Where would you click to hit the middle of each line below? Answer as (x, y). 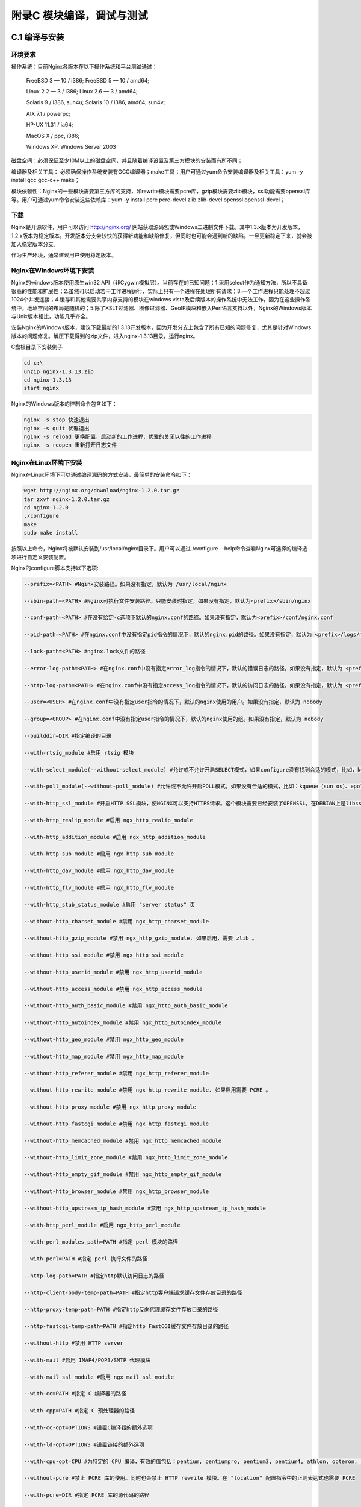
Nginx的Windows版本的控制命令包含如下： (64, 404)
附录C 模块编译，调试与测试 (80, 16)
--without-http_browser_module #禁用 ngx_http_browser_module (116, 1191)
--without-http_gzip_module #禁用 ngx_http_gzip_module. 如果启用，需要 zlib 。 (141, 938)
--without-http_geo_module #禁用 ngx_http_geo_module (103, 1040)
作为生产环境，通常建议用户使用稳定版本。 (64, 255)
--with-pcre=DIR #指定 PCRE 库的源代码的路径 (87, 1495)
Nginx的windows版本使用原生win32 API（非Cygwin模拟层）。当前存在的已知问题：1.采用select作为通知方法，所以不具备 (159, 283)
